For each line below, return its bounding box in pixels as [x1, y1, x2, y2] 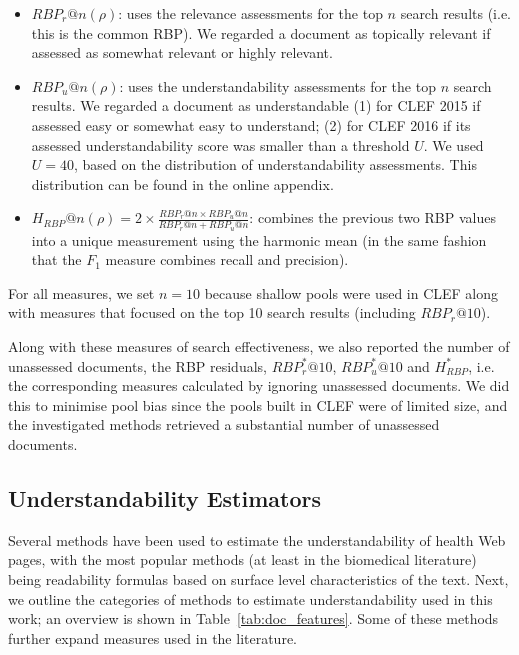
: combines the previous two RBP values [249, 207, 496, 228]
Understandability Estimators [8, 482, 322, 513]
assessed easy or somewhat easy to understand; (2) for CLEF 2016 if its [31, 114, 471, 135]
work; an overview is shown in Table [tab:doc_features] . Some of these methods [8, 608, 499, 629]
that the [31, 249, 82, 270]
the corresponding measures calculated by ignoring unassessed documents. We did [8, 375, 510, 396]
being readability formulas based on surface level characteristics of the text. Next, [8, 568, 509, 589]
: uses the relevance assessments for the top [118, 3, 383, 23]
